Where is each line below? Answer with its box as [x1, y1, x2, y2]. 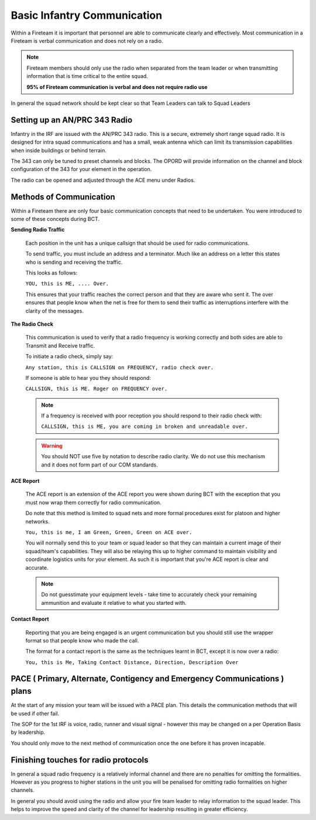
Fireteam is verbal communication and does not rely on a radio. [11, 37, 163, 44]
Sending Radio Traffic [11, 226, 65, 233]
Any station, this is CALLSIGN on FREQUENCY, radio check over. [25, 364, 214, 370]
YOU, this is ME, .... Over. [25, 280, 109, 287]
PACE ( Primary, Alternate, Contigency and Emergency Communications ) [11, 674, 284, 684]
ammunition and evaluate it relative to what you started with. [41, 599, 187, 606]
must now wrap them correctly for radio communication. [25, 499, 162, 506]
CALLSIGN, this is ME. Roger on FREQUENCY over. [25, 386, 168, 392]
